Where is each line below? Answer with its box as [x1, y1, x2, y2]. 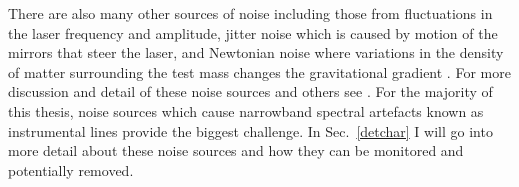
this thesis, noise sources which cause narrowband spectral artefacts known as [8, 100, 484, 121]
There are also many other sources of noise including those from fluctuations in [8, 3, 493, 23]
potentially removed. [8, 159, 134, 180]
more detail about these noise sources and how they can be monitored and [8, 140, 464, 161]
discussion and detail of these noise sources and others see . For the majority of [8, 81, 493, 102]
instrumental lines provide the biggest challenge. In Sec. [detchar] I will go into [8, 120, 493, 141]
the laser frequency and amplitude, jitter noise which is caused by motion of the [8, 22, 498, 43]
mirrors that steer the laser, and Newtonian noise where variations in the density [8, 42, 504, 63]
